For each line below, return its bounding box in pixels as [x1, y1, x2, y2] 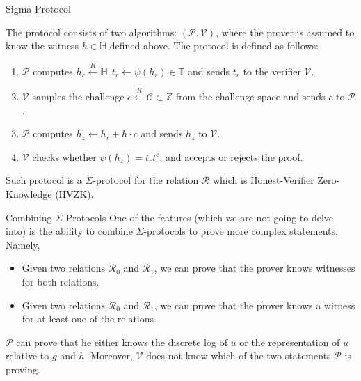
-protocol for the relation [93, 173, 199, 187]
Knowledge [6, 186, 52, 201]
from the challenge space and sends [175, 88, 326, 103]
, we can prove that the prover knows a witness [154, 297, 355, 312]
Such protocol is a [6, 173, 82, 187]
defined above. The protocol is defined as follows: [109, 38, 319, 53]
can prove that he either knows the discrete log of [16, 334, 227, 349]
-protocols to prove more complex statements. [143, 224, 338, 238]
